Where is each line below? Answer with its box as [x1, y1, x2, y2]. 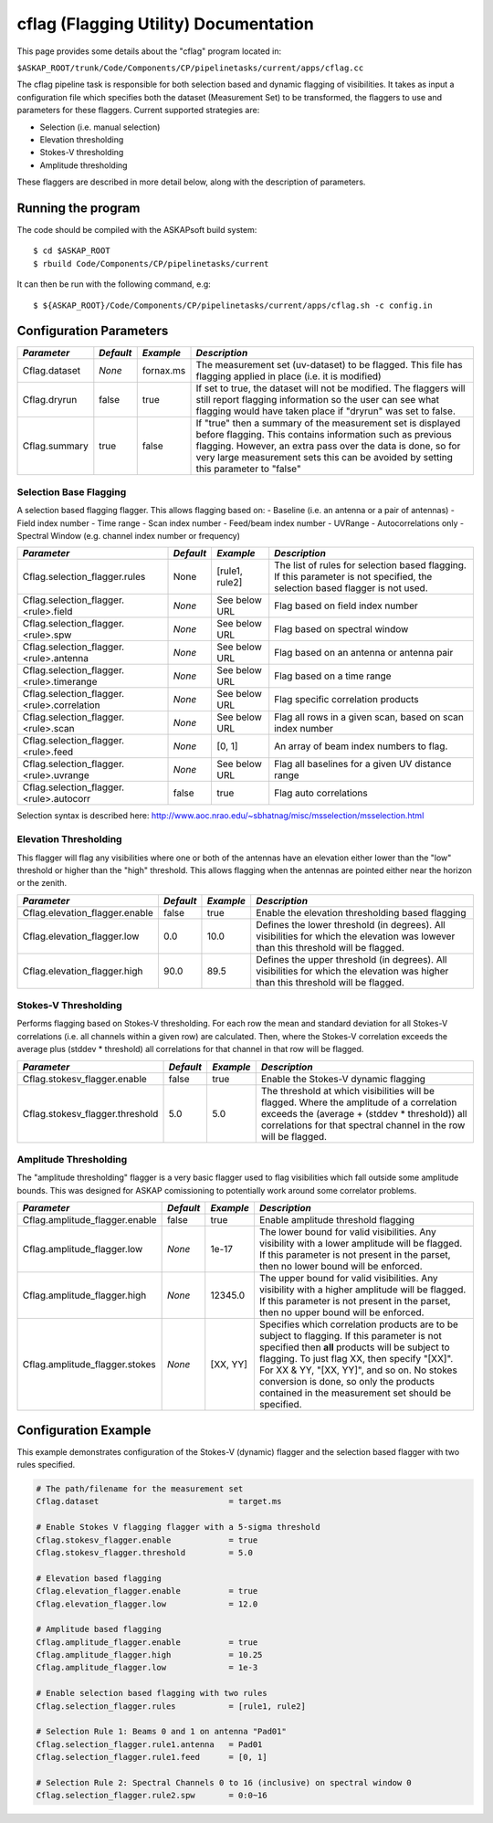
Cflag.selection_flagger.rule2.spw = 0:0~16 [36, 1790, 268, 1801]
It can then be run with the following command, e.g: [16, 279, 212, 290]
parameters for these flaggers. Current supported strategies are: [16, 105, 260, 116]
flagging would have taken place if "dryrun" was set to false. [195, 405, 456, 417]
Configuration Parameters [16, 323, 169, 339]
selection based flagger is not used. [274, 582, 428, 595]
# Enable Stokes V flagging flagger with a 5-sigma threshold [36, 1522, 320, 1533]
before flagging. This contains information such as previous [195, 428, 452, 441]
